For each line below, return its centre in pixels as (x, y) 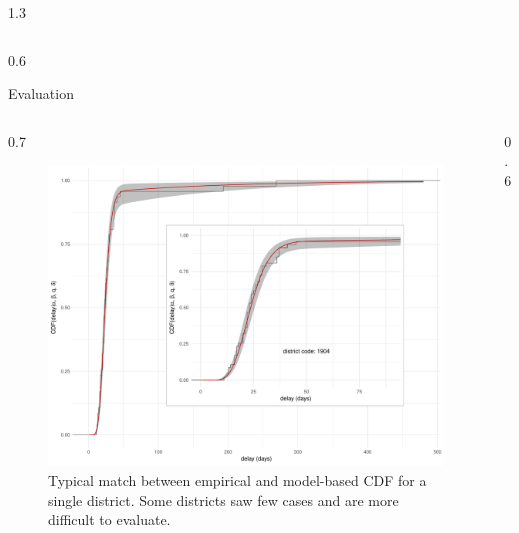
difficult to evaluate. (109, 519)
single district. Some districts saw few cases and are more (223, 499)
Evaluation (41, 93)
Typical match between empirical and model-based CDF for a (237, 480)
